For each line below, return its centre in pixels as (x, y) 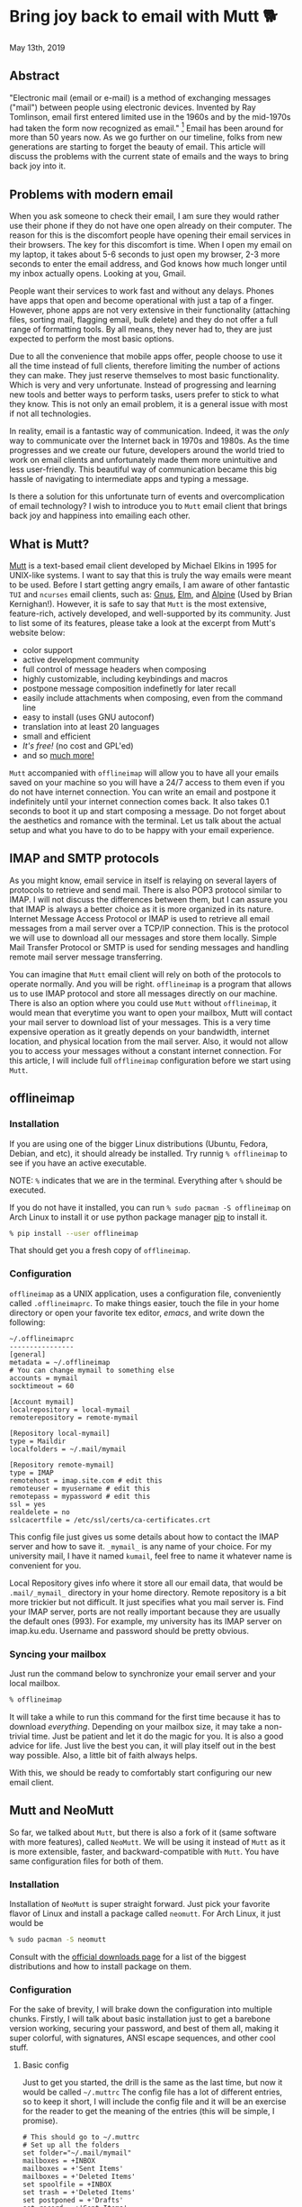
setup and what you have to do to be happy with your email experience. (142, 831)
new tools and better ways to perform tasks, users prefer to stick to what (144, 395)
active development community (80, 660)
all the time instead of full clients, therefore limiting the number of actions (145, 366)
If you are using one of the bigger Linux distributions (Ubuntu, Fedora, (139, 1143)
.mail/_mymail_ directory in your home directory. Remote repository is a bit (148, 1592)
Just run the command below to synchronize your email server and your (143, 1674)
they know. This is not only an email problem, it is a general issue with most (149, 404)
